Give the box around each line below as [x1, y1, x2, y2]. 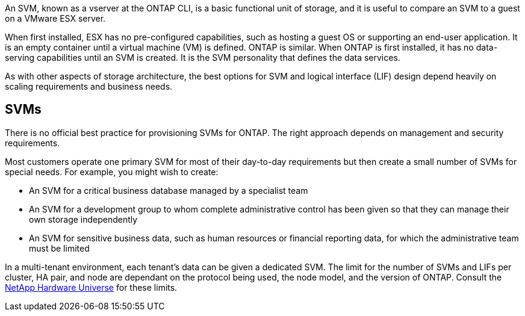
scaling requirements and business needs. [5, 81, 173, 91]
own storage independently [29, 214, 138, 225]
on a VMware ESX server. [5, 13, 106, 23]
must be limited [29, 243, 90, 253]
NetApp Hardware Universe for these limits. [5, 282, 178, 293]
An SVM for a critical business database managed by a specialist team [29, 185, 308, 196]
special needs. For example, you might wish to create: [5, 166, 219, 177]
